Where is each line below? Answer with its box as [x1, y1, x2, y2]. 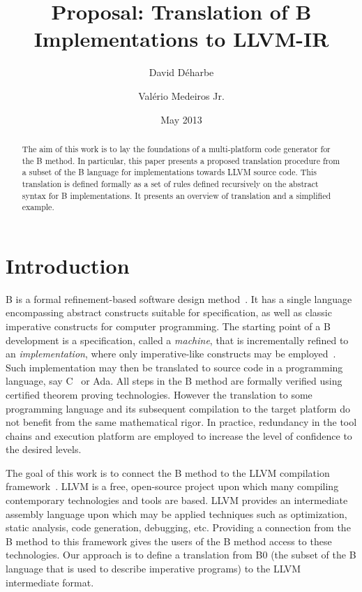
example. [22, 201, 54, 213]
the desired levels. [6, 442, 82, 457]
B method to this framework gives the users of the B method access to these [6, 533, 332, 548]
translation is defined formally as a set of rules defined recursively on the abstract [22, 177, 319, 189]
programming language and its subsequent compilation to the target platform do [6, 401, 350, 415]
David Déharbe [149, 65, 214, 80]
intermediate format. [6, 575, 94, 589]
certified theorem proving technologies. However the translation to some [6, 387, 312, 401]
